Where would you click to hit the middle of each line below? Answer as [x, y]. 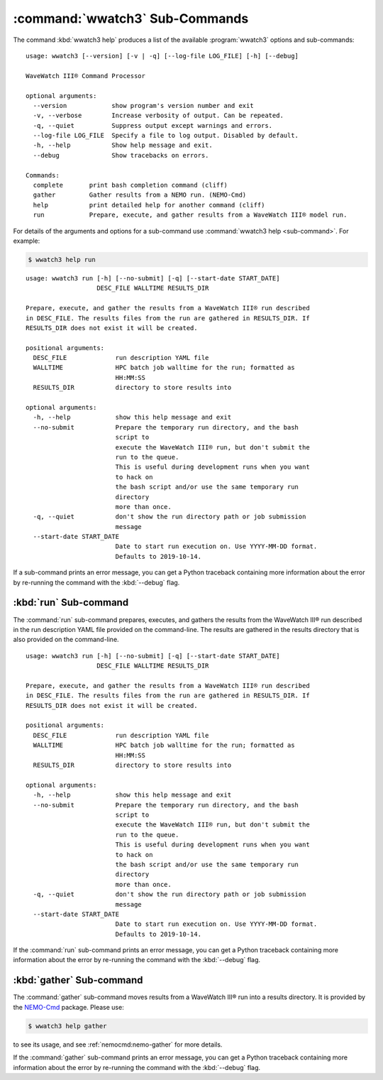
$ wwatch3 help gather [67, 1026]
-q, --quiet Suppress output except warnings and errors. [153, 125]
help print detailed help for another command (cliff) [149, 205]
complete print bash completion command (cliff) [131, 185]
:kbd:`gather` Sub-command [78, 980]
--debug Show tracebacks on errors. [121, 155]
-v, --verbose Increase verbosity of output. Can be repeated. [158, 116]
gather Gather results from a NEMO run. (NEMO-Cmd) [140, 195]
